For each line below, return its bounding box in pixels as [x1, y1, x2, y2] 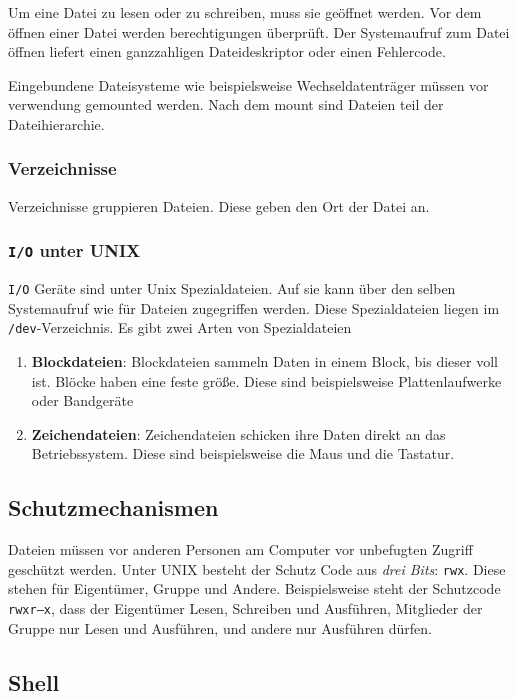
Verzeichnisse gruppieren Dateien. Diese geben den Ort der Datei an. [8, 195, 430, 216]
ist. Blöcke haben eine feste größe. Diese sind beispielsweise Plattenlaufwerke [31, 370, 502, 391]
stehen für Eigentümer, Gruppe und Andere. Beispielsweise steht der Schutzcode [8, 578, 501, 599]
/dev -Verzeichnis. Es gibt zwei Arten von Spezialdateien [8, 317, 352, 338]
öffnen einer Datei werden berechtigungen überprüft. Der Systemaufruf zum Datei [8, 21, 510, 42]
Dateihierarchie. [8, 113, 105, 134]
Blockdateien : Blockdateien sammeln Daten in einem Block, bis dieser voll [31, 351, 498, 372]
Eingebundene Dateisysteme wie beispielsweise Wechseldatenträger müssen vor [8, 74, 489, 95]
